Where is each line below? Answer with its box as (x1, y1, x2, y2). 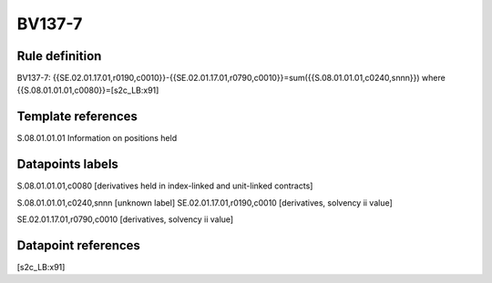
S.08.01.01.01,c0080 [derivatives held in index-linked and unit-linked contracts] (16, 180, 313, 191)
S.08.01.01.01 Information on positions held (16, 133, 178, 144)
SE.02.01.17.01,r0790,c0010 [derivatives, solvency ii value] (16, 214, 234, 225)
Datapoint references (16, 238, 141, 253)
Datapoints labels (16, 157, 118, 172)
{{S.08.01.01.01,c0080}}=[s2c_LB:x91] (16, 85, 159, 96)
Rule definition (16, 48, 102, 64)
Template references (16, 109, 138, 125)
